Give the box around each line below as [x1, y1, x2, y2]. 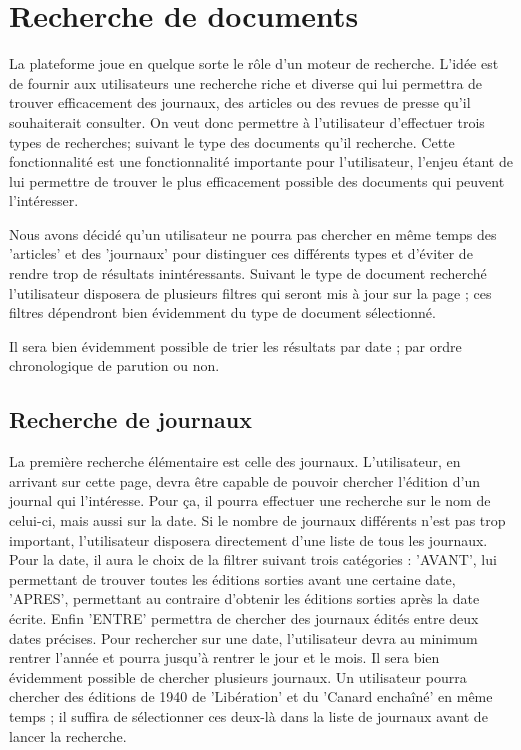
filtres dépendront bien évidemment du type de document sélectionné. [9, 302, 436, 323]
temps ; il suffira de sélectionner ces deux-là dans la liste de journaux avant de [9, 705, 488, 726]
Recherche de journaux [9, 404, 252, 435]
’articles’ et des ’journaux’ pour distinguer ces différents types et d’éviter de [9, 243, 473, 264]
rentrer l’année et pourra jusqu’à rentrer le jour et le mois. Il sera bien [9, 647, 440, 668]
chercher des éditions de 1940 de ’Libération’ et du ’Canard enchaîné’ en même [9, 686, 493, 707]
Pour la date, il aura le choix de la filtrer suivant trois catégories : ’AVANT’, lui [9, 549, 497, 570]
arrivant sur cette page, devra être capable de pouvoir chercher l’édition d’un [9, 470, 480, 491]
